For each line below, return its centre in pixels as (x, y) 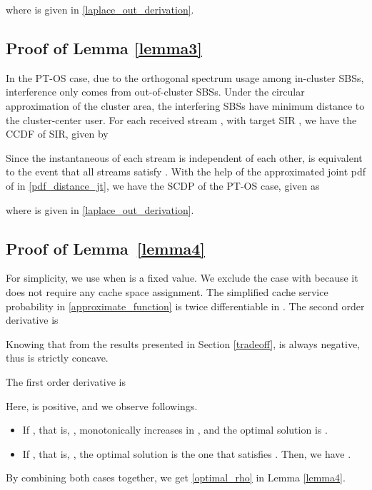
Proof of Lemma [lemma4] (106, 248)
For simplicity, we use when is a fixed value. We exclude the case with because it (182, 278)
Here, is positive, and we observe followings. (102, 405)
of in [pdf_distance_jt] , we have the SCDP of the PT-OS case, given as (163, 185)
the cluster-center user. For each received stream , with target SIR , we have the (181, 119)
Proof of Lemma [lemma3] (104, 47)
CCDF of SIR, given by (57, 134)
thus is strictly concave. (57, 358)
